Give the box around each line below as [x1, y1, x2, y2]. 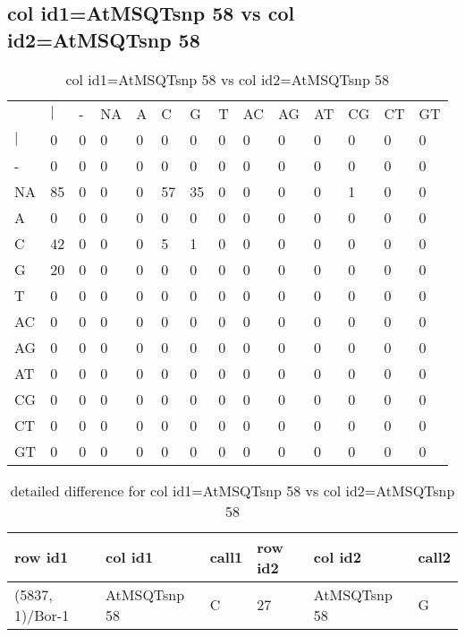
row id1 [14, 547, 69, 568]
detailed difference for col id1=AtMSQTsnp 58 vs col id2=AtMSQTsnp [10, 479, 455, 501]
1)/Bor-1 [14, 604, 70, 625]
